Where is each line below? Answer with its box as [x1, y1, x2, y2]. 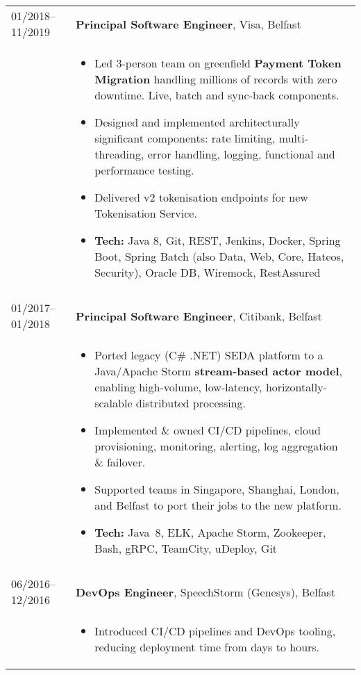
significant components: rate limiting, [94, 130, 276, 146]
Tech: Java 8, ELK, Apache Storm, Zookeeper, [94, 524, 326, 540]
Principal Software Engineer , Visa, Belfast [76, 15, 301, 32]
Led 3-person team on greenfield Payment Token [94, 55, 342, 71]
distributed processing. [135, 395, 246, 411]
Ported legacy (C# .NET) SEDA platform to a [94, 347, 324, 363]
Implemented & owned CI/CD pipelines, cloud [94, 422, 321, 438]
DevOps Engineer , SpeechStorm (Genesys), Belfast [76, 583, 336, 600]
